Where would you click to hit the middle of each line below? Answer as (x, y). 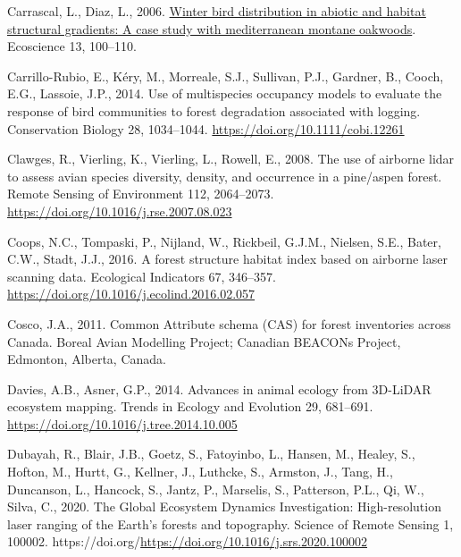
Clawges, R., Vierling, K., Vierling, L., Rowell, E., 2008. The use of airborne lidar (231, 159)
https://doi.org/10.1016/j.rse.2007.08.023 (120, 211)
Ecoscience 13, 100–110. (72, 46)
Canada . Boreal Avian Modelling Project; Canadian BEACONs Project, (204, 341)
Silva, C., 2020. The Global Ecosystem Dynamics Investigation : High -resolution (224, 506)
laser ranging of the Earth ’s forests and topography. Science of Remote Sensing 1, (230, 523)
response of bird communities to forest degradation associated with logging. (214, 110)
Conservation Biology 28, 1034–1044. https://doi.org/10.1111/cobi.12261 (206, 128)
